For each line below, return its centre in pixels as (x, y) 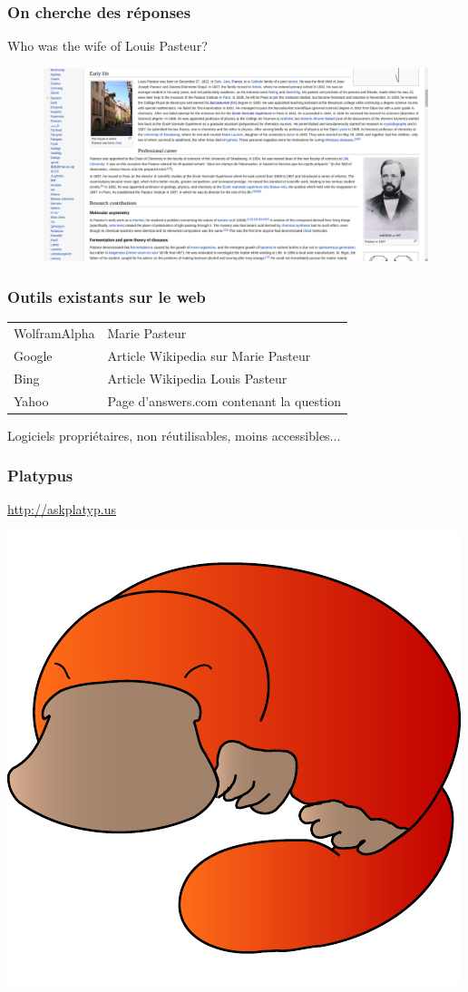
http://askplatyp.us (62, 509)
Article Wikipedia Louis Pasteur (197, 378)
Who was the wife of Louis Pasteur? (107, 46)
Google (33, 355)
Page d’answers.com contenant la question (224, 400)
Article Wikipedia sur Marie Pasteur (209, 355)
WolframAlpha (54, 333)
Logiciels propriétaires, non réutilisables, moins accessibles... (174, 435)
